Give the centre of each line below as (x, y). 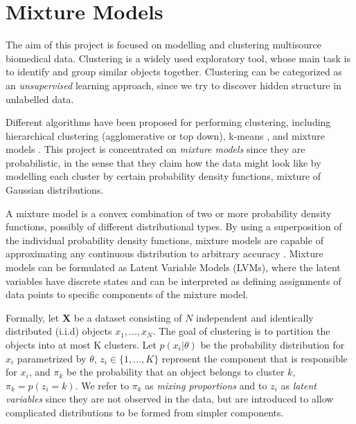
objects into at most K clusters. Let (81, 344)
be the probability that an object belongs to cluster (175, 372)
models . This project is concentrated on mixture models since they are (155, 149)
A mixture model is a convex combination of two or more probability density (169, 213)
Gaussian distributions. (55, 190)
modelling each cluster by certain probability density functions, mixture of (163, 176)
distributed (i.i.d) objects (59, 331)
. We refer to (102, 385)
